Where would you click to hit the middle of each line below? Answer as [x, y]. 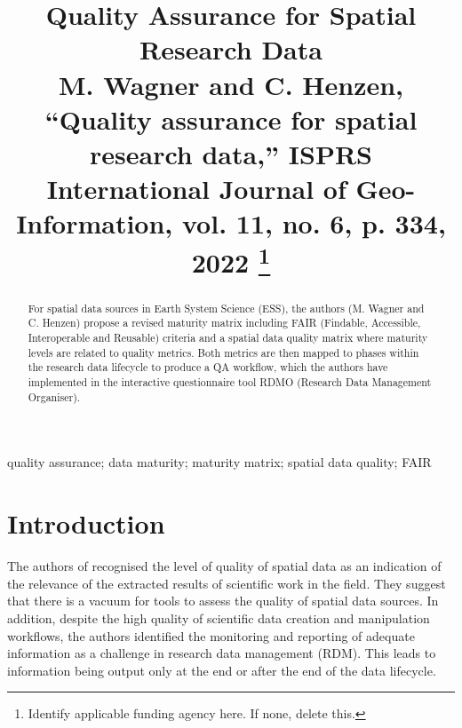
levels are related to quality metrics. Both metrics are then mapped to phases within [223, 352]
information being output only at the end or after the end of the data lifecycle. [222, 670]
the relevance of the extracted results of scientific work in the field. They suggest [227, 583]
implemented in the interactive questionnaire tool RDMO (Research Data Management [230, 382]
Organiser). [54, 396]
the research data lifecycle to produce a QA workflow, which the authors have [208, 367]
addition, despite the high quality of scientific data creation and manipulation [219, 617]
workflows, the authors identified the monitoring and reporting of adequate [211, 635]
